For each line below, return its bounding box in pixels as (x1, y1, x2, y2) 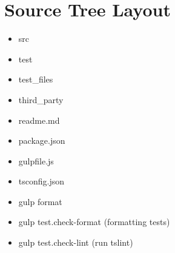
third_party (18, 93, 64, 106)
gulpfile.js (18, 154, 54, 167)
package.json (18, 134, 65, 147)
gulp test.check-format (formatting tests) (18, 215, 170, 228)
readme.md (18, 113, 60, 126)
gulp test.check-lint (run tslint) (18, 236, 133, 249)
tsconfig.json (18, 175, 65, 187)
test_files (18, 73, 53, 86)
